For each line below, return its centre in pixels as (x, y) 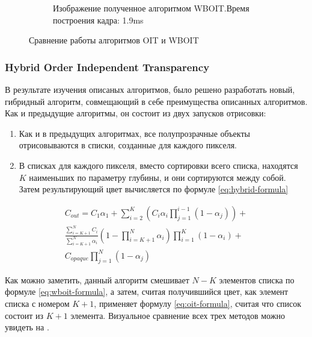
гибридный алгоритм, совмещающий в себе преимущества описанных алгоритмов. (156, 101)
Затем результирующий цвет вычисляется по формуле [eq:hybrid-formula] (154, 189)
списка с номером (37, 303)
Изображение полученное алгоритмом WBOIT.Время (151, 8)
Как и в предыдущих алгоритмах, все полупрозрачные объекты (134, 133)
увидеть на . (27, 327)
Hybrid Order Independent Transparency (107, 67)
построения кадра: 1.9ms (98, 20)
